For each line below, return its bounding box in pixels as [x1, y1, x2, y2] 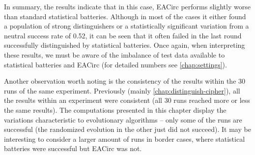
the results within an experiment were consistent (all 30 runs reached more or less [4, 95, 250, 105]
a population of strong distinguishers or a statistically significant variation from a [4, 21, 249, 31]
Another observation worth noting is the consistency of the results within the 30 [4, 76, 246, 86]
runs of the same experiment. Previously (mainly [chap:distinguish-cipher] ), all [4, 85, 240, 95]
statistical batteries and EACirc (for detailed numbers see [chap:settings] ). [4, 59, 227, 69]
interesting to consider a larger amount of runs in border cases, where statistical [4, 133, 245, 144]
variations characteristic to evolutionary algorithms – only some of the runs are [4, 114, 242, 124]
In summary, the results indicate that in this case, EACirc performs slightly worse [4, 1, 251, 11]
